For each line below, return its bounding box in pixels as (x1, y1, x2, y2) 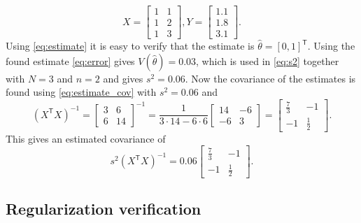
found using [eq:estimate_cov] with (6, 85, 157, 99)
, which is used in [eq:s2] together (196, 53, 339, 68)
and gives (103, 71, 143, 85)
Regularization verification (6, 198, 201, 220)
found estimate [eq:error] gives (6, 53, 135, 68)
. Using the (307, 38, 355, 53)
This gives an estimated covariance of (6, 131, 166, 145)
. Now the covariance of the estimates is (185, 71, 356, 85)
